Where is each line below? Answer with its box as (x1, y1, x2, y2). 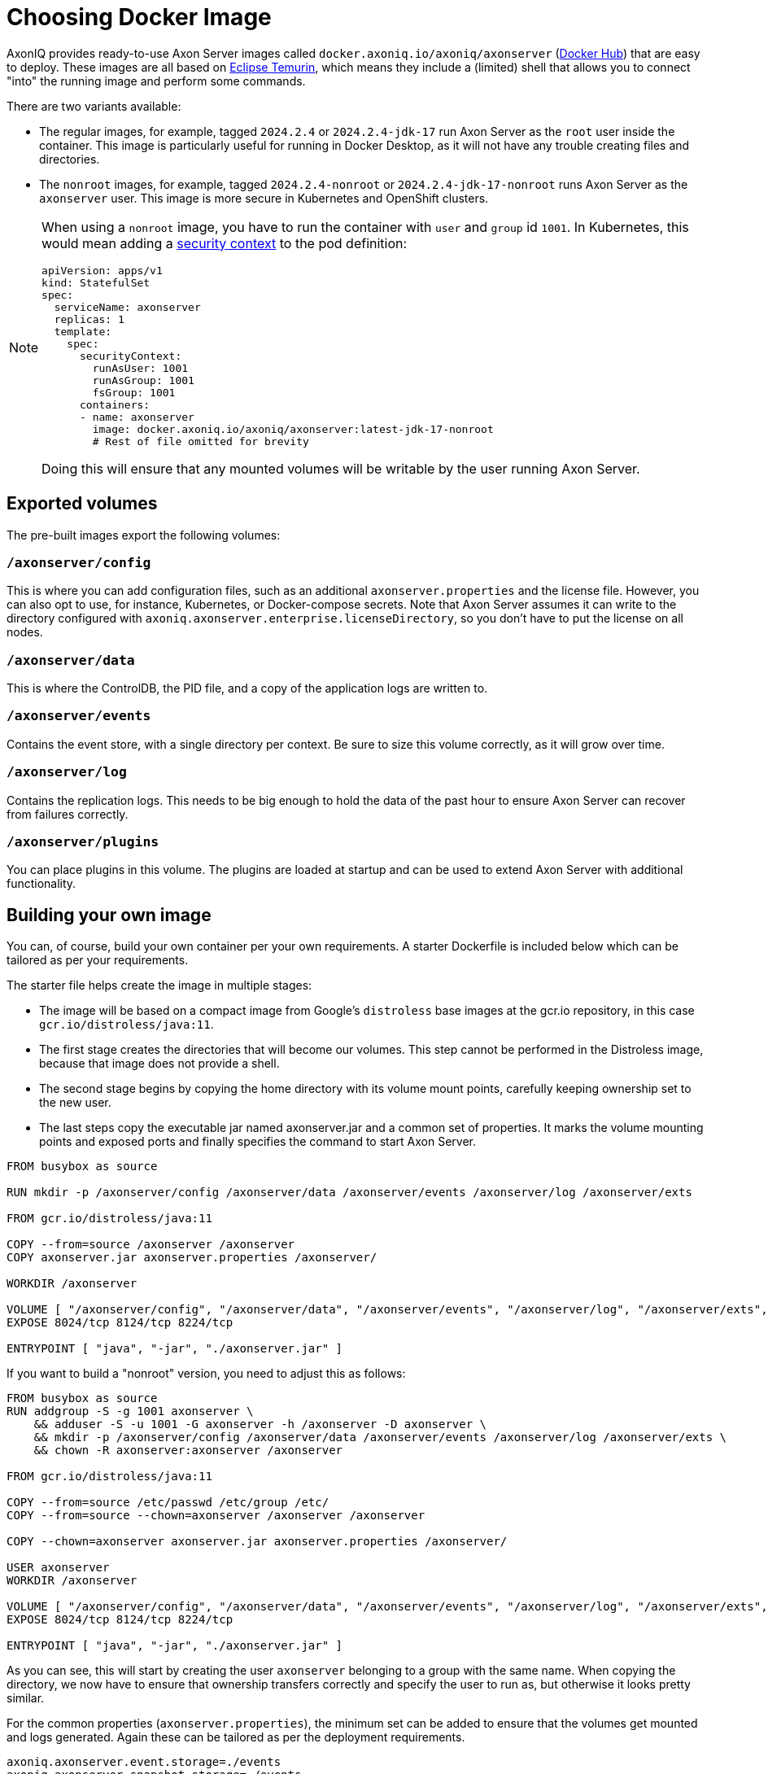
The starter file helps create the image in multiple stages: (7, 978, 312, 993)
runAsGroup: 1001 (92, 374, 194, 387)
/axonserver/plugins (7, 833, 159, 850)
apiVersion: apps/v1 (41, 264, 163, 277)
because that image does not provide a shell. (39, 1056, 280, 1071)
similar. (7, 1691, 45, 1706)
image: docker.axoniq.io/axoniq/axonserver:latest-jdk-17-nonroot (92, 422, 494, 435)
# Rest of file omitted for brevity (92, 435, 309, 448)
